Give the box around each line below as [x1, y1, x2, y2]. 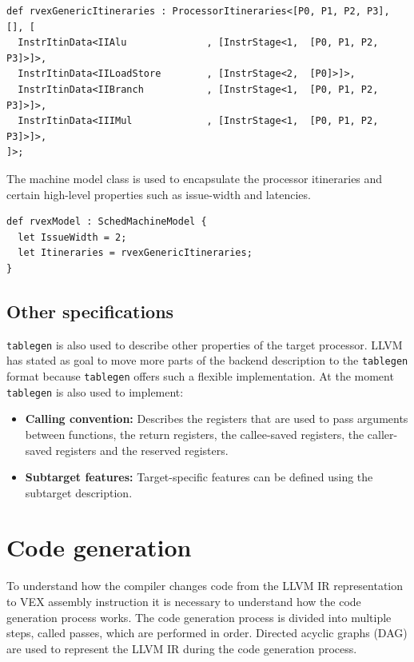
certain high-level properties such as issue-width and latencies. [6, 185, 311, 202]
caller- [367, 425, 398, 442]
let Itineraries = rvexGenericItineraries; [18, 247, 253, 259]
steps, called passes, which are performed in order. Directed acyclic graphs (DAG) [6, 624, 408, 641]
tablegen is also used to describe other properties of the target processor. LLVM [6, 336, 403, 353]
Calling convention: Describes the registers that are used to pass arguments [25, 410, 408, 427]
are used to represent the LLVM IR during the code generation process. [6, 640, 357, 656]
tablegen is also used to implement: [6, 383, 184, 400]
